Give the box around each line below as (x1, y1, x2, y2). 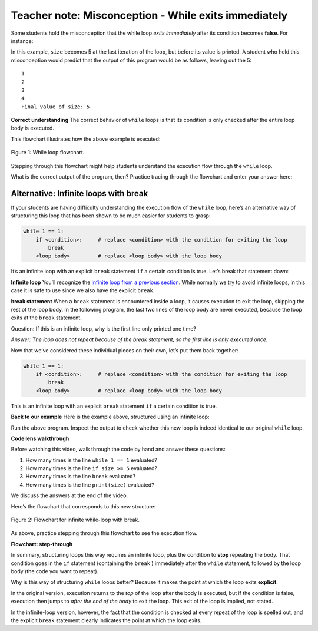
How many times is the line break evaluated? (25, 473, 136, 480)
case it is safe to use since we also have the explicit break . (11, 287, 155, 294)
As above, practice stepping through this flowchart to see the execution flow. (11, 530, 198, 537)
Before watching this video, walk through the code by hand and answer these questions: (11, 445, 226, 453)
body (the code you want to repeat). (11, 567, 99, 574)
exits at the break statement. (11, 314, 82, 321)
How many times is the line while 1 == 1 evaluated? (25, 457, 158, 464)
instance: (11, 37, 34, 44)
